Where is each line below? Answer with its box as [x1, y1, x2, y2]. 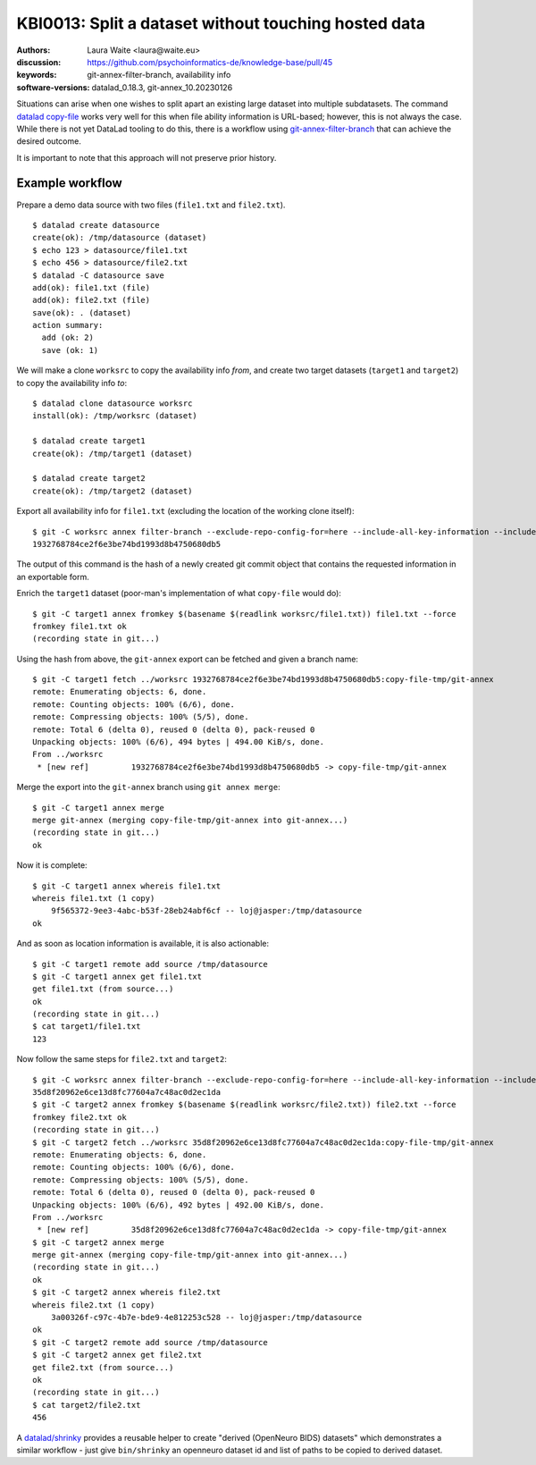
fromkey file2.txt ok [32, 1112, 127, 1122]
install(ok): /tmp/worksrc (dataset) [32, 411, 198, 421]
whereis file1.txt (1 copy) [32, 893, 155, 903]
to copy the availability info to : [16, 377, 128, 388]
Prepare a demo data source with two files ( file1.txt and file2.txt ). [16, 199, 286, 210]
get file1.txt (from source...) [32, 984, 174, 994]
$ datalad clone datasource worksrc [32, 399, 193, 408]
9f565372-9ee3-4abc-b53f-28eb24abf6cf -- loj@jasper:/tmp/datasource [50, 905, 363, 916]
